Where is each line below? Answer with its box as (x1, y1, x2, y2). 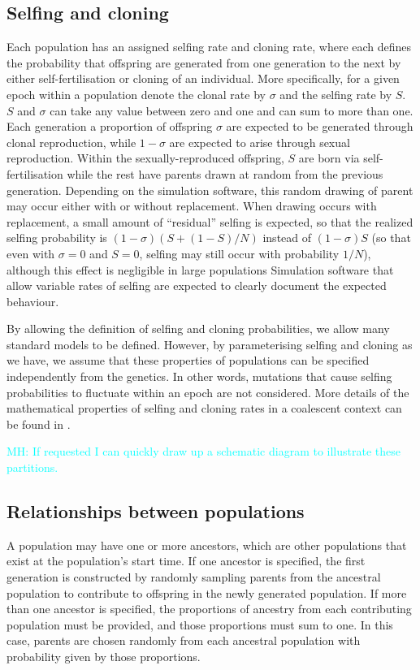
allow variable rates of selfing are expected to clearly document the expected (6, 277, 387, 294)
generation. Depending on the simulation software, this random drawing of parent (6, 181, 414, 198)
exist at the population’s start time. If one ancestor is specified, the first (6, 552, 366, 569)
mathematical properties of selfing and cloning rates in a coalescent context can (6, 400, 402, 417)
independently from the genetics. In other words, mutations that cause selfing (6, 368, 392, 385)
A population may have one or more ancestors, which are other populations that (6, 536, 407, 553)
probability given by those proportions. (6, 648, 201, 664)
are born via (298, 149, 360, 166)
